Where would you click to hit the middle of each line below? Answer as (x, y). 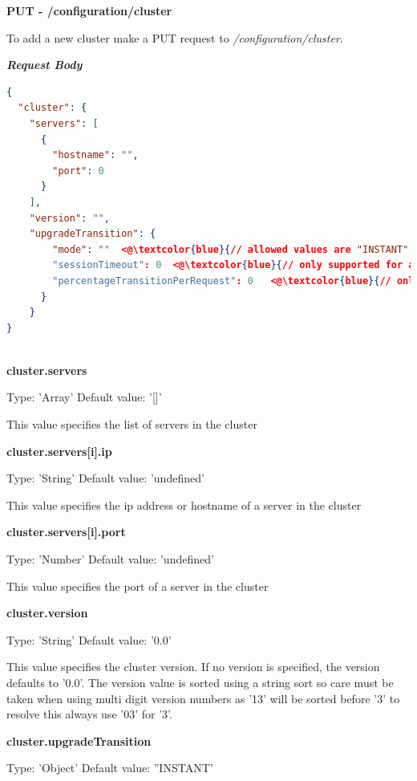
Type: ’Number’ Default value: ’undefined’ (110, 559)
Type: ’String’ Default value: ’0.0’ (89, 639)
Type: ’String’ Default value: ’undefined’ (105, 478)
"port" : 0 (78, 171)
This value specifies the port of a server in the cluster (138, 586)
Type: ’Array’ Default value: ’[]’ (84, 397)
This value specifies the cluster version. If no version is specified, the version (193, 667)
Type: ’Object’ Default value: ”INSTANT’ (110, 768)
